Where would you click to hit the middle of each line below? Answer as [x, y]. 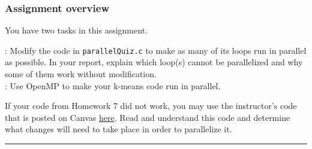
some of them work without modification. [81, 74]
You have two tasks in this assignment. [76, 30]
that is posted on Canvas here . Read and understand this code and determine [148, 117]
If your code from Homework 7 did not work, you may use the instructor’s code [151, 106]
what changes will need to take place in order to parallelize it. [118, 129]
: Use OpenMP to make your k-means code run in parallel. [113, 85]
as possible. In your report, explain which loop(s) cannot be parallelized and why [154, 62]
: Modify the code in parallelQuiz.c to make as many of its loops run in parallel [156, 50]
